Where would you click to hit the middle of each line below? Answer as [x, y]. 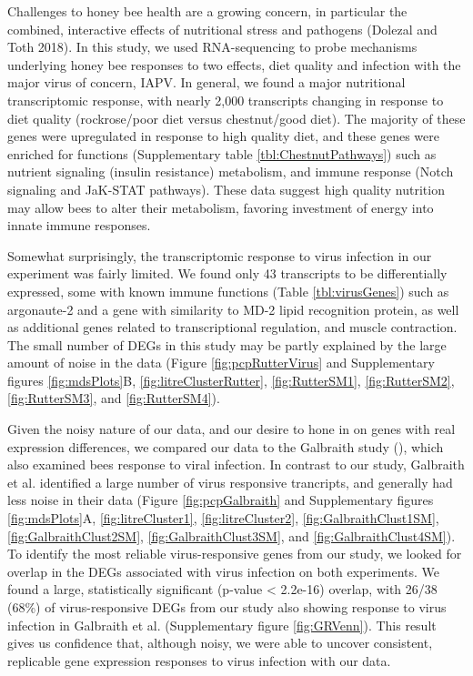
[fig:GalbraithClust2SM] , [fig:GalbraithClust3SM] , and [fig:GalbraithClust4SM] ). [231, 535]
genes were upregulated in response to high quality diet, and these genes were [223, 136]
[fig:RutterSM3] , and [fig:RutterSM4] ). [114, 398]
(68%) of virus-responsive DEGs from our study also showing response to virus [227, 607]
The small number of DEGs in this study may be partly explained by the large [227, 344]
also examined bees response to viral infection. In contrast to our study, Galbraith [236, 464]
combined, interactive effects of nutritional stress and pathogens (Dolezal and [222, 29]
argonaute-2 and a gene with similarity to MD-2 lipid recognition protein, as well [233, 309]
